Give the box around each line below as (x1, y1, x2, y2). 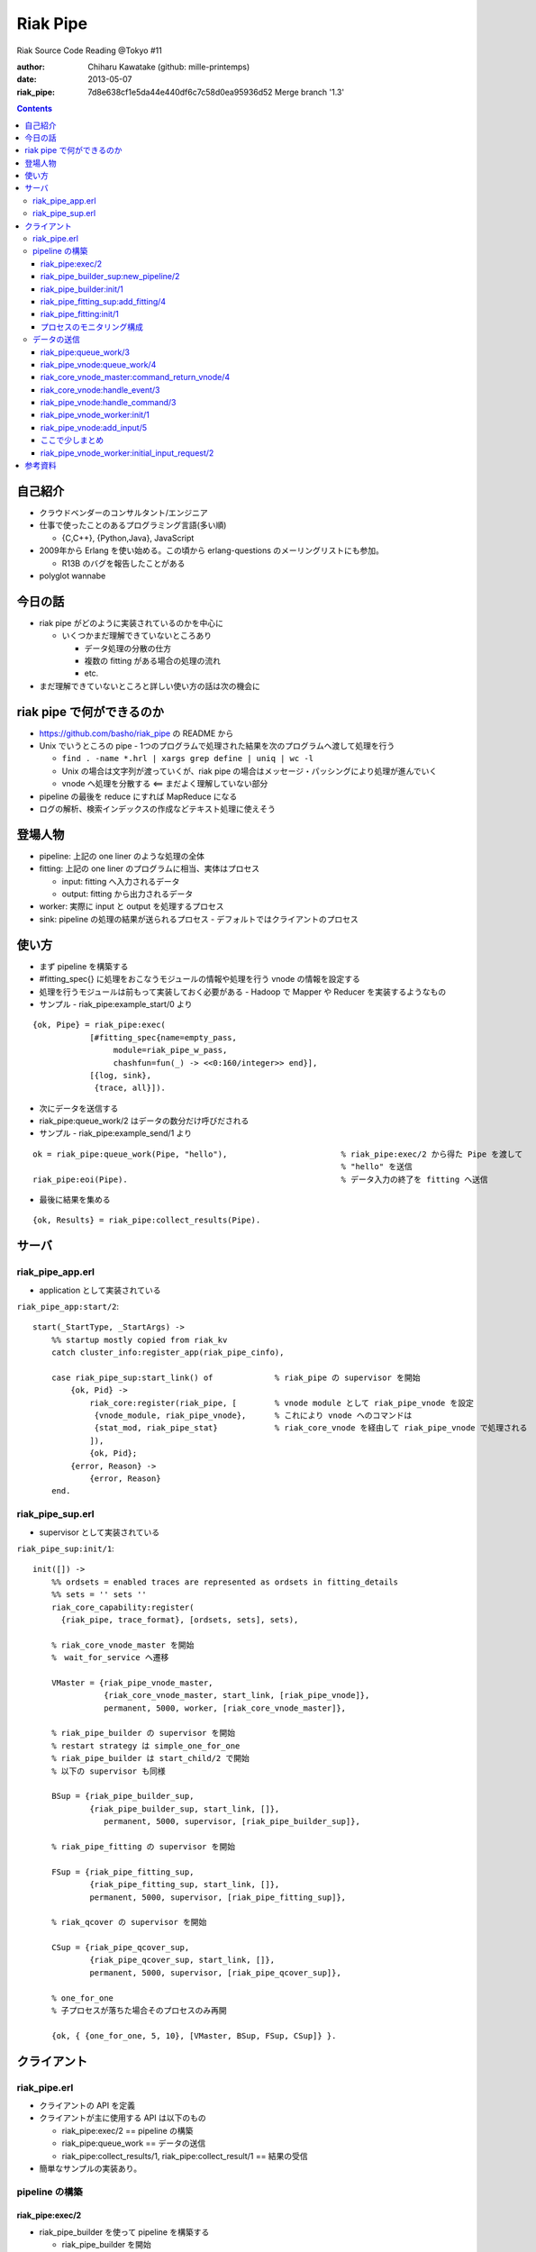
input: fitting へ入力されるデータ (61, 876, 180, 886)
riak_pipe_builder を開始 (61, 2239, 152, 2250)
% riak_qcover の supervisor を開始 (50, 1917, 207, 1928)
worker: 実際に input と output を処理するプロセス (39, 901, 224, 912)
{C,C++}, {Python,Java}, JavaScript (61, 532, 195, 543)
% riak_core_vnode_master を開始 (50, 1639, 195, 1650)
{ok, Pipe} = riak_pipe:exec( (32, 1020, 167, 1031)
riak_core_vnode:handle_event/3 (41, 384, 161, 395)
